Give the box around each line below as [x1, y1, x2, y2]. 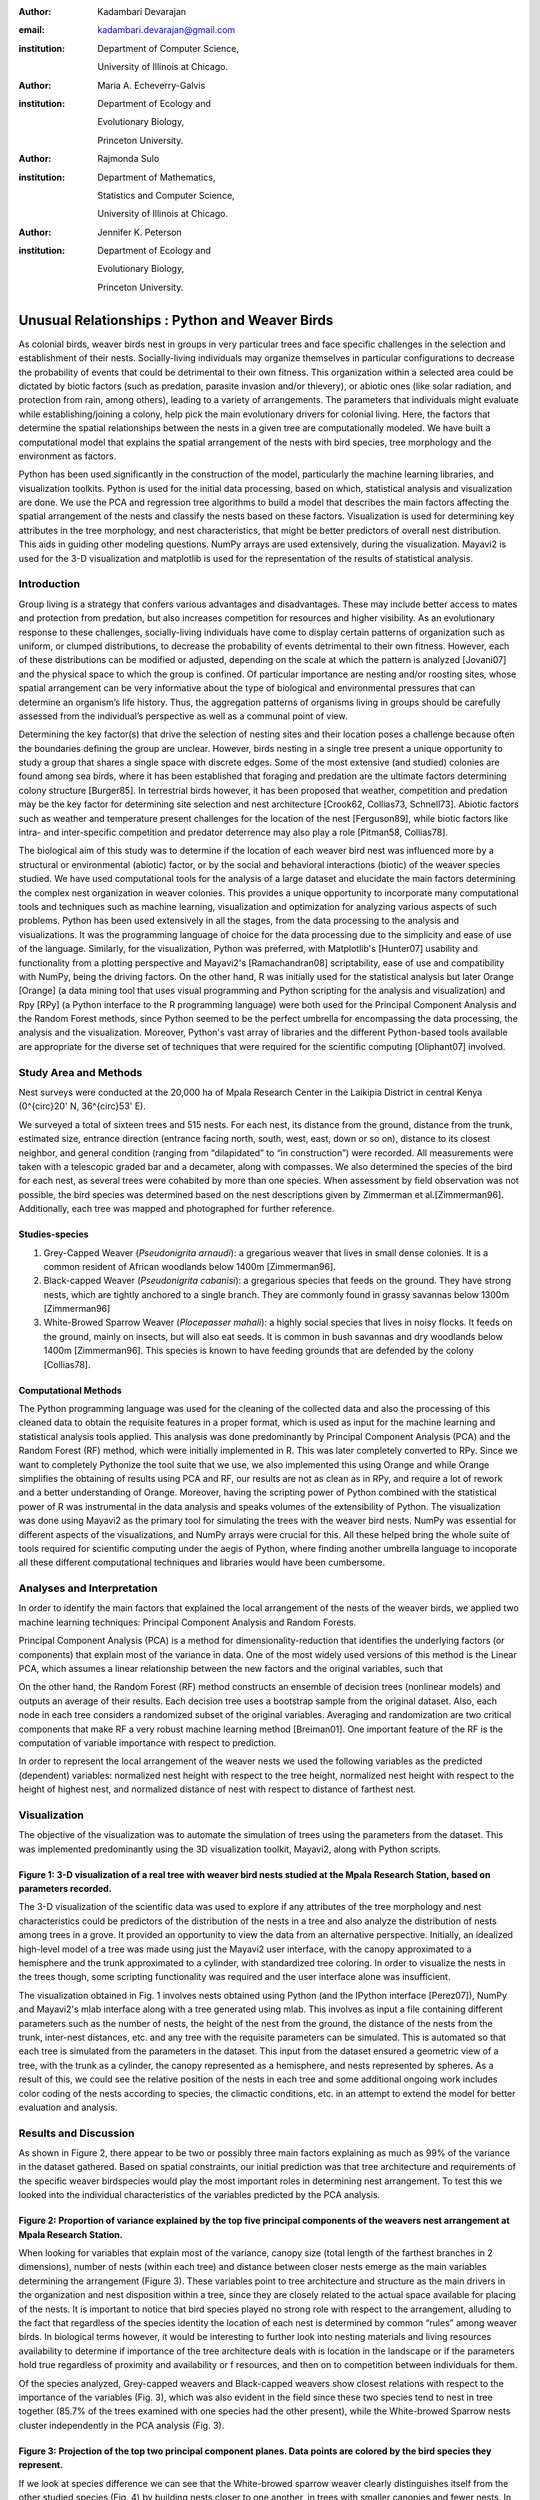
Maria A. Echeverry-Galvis [97, 79, 206, 91]
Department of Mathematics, [97, 171, 216, 183]
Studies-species [18, 1228, 89, 1240]
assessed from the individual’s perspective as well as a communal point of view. [18, 710, 348, 722]
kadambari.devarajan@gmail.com [97, 24, 236, 36]
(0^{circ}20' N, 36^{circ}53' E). [18, 1100, 147, 1112]
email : [18, 24, 45, 36]
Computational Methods [18, 1384, 122, 1396]
